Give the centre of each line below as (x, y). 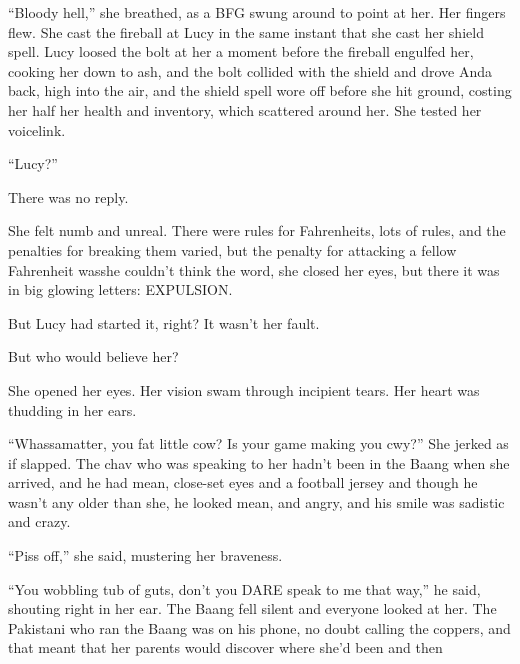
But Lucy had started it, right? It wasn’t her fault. (164, 322)
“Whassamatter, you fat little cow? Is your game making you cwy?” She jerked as (258, 443)
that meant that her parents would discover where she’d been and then (225, 647)
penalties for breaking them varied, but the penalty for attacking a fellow (232, 249)
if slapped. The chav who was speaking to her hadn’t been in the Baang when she (259, 462)
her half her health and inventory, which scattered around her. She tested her (245, 109)
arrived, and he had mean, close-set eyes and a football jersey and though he (243, 482)
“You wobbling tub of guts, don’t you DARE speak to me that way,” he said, (244, 588)
